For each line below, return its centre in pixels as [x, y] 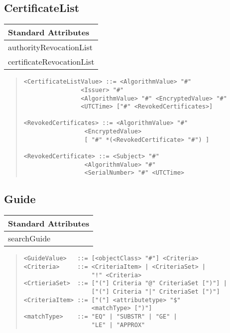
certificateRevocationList [51, 62]
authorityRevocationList [50, 47]
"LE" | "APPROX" [118, 325]
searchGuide [29, 238]
